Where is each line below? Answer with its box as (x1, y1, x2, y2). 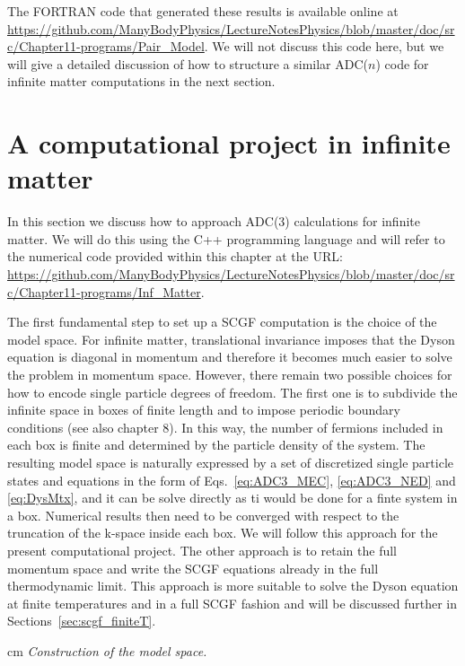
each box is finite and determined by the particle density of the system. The (7, 435, 426, 454)
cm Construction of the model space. (7, 641, 207, 660)
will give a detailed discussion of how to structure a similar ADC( (7, 54, 369, 73)
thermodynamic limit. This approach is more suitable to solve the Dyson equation (7, 576, 459, 595)
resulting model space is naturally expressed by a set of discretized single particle (7, 453, 453, 471)
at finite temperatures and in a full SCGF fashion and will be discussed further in (7, 593, 458, 612)
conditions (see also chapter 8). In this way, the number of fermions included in (7, 417, 443, 436)
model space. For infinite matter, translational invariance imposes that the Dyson (7, 329, 455, 348)
